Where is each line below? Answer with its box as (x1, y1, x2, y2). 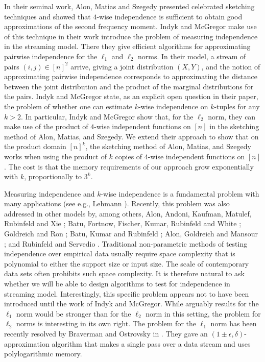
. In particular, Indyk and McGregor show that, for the (20, 111, 194, 122)
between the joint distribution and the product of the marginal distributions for (4, 81, 254, 91)
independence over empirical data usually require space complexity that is (4, 248, 235, 259)
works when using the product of (4, 151, 107, 161)
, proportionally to (24, 171, 82, 182)
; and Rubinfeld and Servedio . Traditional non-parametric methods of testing (4, 238, 248, 249)
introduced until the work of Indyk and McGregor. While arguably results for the (4, 298, 259, 309)
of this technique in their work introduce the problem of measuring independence (4, 31, 258, 41)
